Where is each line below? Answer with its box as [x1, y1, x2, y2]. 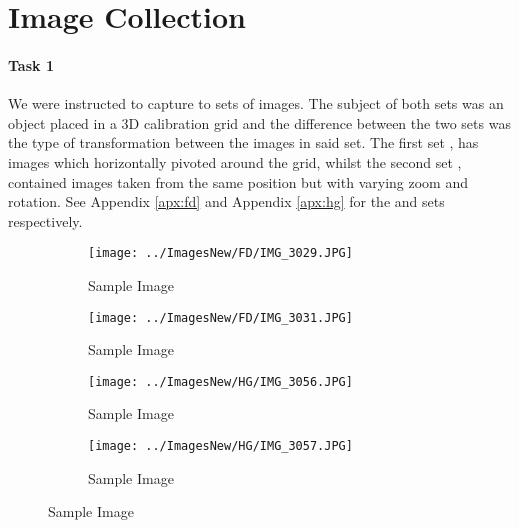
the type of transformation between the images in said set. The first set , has [8, 132, 479, 153]
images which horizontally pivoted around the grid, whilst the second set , [8, 151, 462, 172]
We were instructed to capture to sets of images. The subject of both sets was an [8, 93, 504, 114]
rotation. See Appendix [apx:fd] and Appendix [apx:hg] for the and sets [8, 191, 445, 212]
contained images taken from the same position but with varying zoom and [8, 171, 468, 192]
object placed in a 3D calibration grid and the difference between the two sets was [8, 112, 511, 133]
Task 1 [8, 54, 54, 75]
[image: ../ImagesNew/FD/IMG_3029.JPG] [88, 246, 353, 261]
